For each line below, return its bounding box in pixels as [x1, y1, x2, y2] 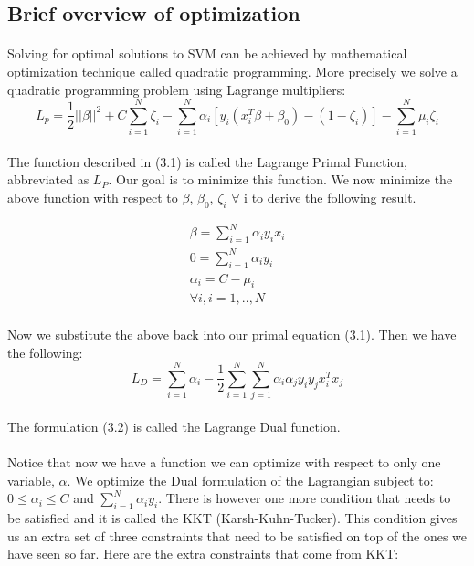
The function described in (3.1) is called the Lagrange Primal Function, [7, 152, 408, 171]
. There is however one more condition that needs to [158, 488, 451, 508]
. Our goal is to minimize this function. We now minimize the [108, 170, 453, 189]
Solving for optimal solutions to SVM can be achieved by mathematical [7, 44, 407, 63]
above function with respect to [7, 188, 178, 207]
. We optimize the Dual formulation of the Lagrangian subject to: [67, 470, 434, 489]
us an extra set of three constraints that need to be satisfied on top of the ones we [7, 526, 468, 545]
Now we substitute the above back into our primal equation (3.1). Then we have [7, 324, 457, 343]
